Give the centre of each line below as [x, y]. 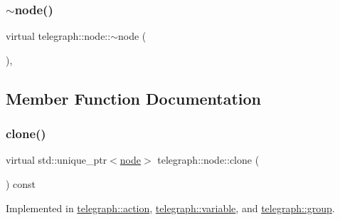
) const [21, 184]
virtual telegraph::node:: [58, 36]
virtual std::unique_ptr [57, 160]
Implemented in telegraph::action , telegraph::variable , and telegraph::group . [170, 208]
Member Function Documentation [134, 98]
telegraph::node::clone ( [208, 160]
